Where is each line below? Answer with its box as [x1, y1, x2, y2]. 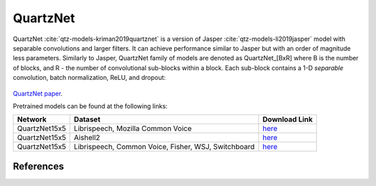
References [13, 160, 64, 172]
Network [17, 115, 47, 124]
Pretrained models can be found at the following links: [13, 101, 168, 110]
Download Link [262, 115, 313, 124]
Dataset [74, 115, 101, 124]
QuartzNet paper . [13, 89, 63, 97]
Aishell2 [74, 133, 100, 142]
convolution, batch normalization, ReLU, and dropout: [13, 74, 166, 82]
